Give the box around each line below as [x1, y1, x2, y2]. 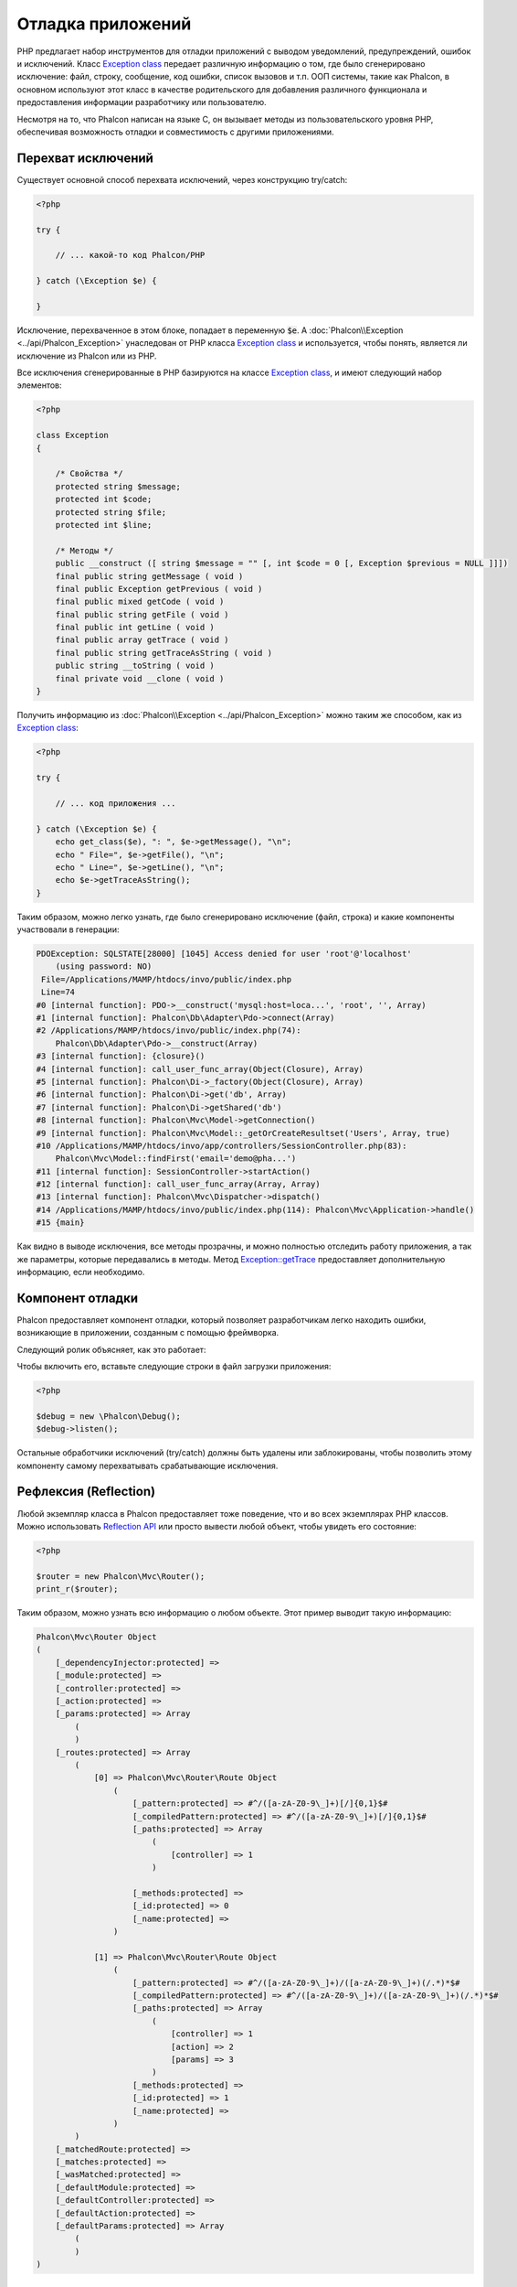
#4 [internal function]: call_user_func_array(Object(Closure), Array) [36, 1064, 364, 1074]
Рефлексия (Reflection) [16, 1484, 155, 1499]
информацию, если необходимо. [16, 1267, 145, 1278]
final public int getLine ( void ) [55, 622, 215, 633]
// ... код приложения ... [55, 798, 177, 809]
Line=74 [41, 987, 76, 997]
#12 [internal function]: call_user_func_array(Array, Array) [36, 1179, 321, 1189]
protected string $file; [55, 507, 167, 517]
